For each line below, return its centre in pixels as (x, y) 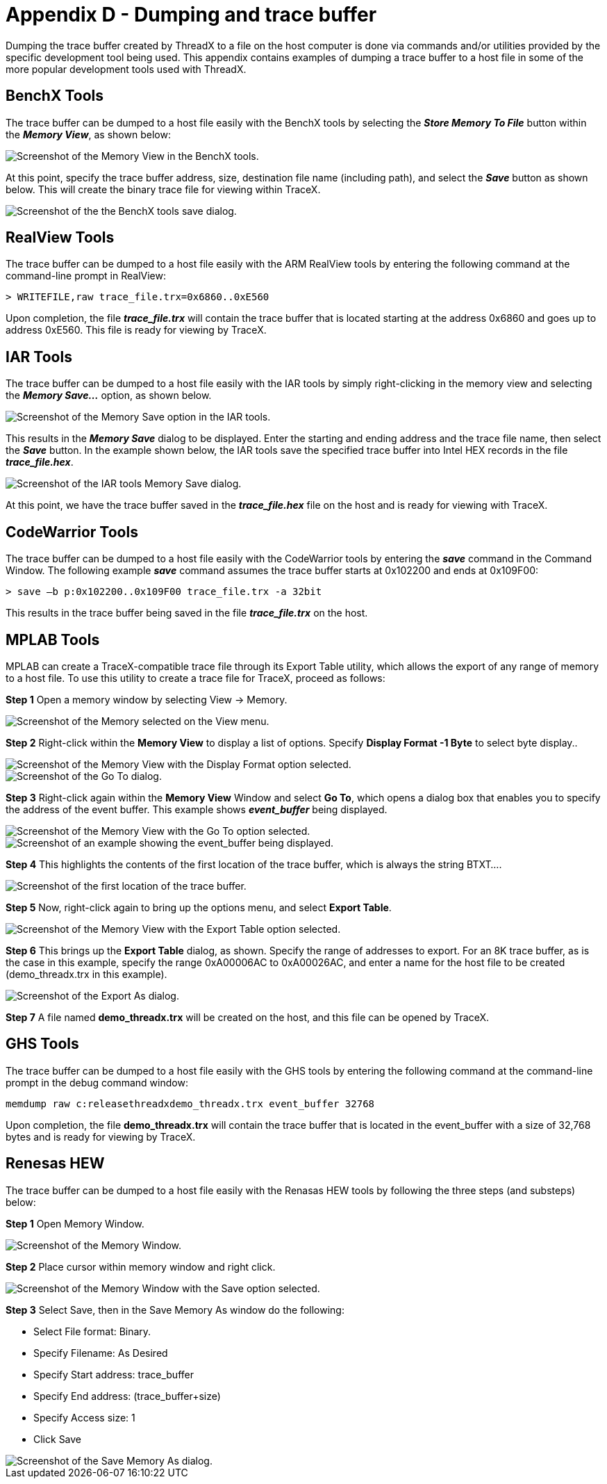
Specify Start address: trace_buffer (114, 1374)
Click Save (58, 1439)
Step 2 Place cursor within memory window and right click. (141, 1266)
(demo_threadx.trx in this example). (86, 974)
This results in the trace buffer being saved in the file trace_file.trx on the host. (187, 613)
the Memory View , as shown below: (88, 134)
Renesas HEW (55, 1164)
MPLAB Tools (53, 639)
